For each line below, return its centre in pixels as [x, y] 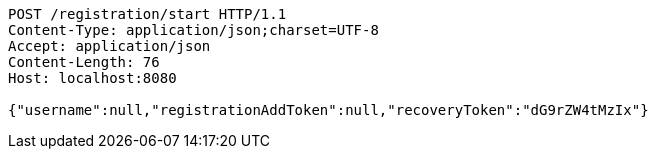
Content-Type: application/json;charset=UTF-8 [193, 30]
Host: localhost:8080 [92, 78]
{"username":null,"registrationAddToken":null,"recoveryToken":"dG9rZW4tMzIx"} [328, 110]
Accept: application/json [109, 46]
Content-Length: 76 [84, 62]
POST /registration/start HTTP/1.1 [147, 14]
